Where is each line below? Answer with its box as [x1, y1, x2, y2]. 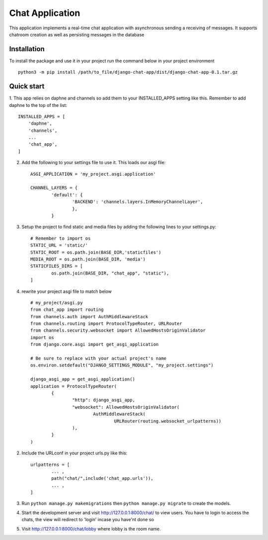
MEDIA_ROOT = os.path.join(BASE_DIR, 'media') [30, 256, 146, 262]
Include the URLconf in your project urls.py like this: [21, 450, 128, 456]
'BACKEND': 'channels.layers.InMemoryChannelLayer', [72, 199, 203, 205]
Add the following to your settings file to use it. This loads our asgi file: [21, 160, 166, 166]
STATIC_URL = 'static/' [30, 243, 88, 248]
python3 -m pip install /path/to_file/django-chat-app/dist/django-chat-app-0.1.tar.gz [18, 70, 238, 75]
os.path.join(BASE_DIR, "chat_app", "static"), [51, 270, 169, 276]
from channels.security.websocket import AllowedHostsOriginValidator [30, 328, 206, 333]
